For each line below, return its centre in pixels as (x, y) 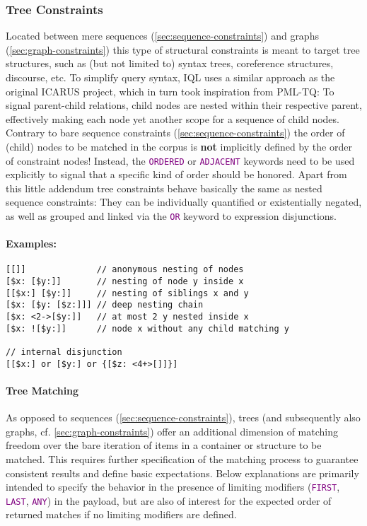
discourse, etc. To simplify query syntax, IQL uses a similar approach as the (170, 77)
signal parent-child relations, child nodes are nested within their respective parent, (184, 105)
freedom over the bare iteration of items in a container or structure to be (164, 445)
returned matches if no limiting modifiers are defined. (121, 514)
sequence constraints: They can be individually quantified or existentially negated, (184, 202)
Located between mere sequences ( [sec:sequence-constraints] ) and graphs (162, 36)
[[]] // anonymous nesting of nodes (125, 270)
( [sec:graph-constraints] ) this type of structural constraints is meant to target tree (183, 49)
